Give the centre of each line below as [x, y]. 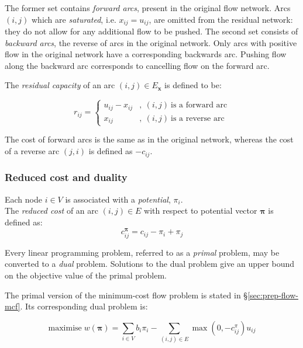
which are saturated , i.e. [74, 19]
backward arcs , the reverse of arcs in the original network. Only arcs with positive [151, 42]
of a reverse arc [32, 151]
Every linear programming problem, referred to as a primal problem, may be [142, 252]
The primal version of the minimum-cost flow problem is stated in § [126, 295]
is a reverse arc [198, 118]
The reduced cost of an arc [52, 210]
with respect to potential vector [201, 210]
